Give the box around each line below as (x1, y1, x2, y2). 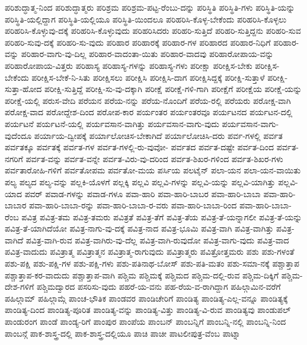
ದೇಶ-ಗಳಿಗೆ (5, 280, 34, 293)
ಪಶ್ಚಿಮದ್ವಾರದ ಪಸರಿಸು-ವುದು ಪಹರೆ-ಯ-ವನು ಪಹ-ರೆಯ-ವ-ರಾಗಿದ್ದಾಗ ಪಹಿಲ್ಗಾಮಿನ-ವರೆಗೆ (36, 280, 281, 293)
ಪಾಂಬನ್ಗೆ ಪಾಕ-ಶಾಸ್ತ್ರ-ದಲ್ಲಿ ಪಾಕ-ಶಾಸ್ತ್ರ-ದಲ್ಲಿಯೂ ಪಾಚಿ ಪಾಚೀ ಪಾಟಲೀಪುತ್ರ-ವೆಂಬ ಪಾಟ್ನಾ (5, 327, 241, 339)
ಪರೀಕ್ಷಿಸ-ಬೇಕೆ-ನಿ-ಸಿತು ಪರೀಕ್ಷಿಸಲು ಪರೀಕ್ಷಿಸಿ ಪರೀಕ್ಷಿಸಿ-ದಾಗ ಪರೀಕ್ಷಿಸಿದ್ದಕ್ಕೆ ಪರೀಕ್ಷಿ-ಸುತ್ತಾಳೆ (31, 71, 265, 83)
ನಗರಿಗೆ (5, 152, 23, 164)
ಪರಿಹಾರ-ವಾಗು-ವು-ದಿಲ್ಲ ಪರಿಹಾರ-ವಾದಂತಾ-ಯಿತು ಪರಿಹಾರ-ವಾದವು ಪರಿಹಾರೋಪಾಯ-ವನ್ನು (21, 48, 274, 60)
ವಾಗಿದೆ (5, 233, 24, 246)
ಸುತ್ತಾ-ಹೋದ (5, 83, 42, 95)
